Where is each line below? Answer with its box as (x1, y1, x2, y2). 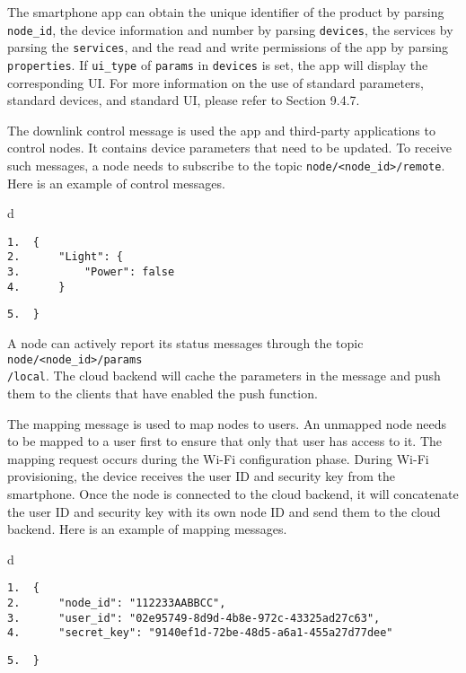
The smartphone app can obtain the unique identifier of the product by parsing (7, 3, 444, 21)
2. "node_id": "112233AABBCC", (7, 596, 226, 609)
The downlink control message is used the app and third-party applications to (7, 120, 435, 139)
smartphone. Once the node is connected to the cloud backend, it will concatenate (7, 484, 459, 503)
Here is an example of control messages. (7, 173, 225, 192)
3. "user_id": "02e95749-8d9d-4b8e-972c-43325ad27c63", (7, 611, 381, 625)
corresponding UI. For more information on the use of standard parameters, (7, 73, 425, 92)
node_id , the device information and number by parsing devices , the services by (7, 20, 453, 39)
